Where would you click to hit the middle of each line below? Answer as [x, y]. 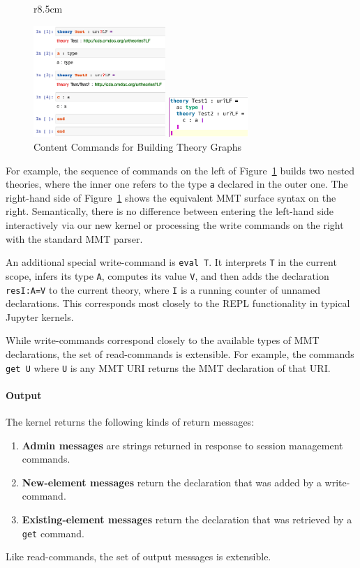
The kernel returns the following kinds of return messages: [130, 422]
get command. [53, 533]
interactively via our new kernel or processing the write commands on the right [175, 225]
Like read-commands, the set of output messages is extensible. [138, 556]
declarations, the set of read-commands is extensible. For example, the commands [180, 353]
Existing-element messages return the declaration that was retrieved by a [187, 519]
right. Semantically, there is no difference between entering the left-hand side [170, 211]
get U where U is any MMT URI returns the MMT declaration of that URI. [168, 367]
